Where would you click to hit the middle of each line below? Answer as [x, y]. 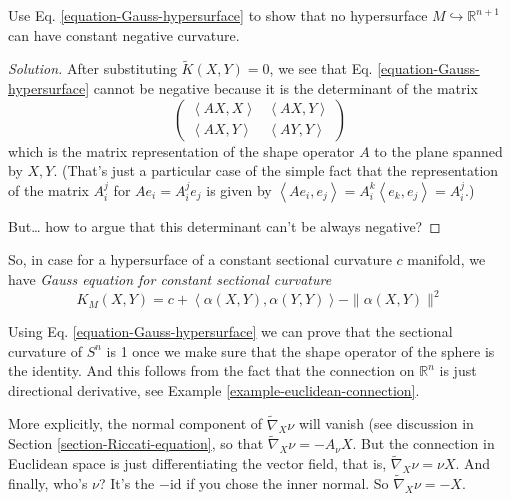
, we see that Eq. [321, 68]
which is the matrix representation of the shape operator [181, 150]
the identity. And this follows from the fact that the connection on [211, 370]
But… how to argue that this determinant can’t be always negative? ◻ [224, 225]
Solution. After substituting [92, 68]
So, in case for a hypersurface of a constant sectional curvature [200, 259]
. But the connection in [423, 443]
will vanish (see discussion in [386, 423]
